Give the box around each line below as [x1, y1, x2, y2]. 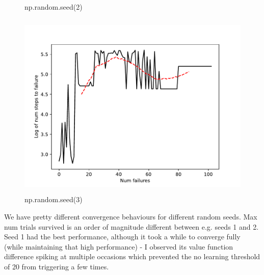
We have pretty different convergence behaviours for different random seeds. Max [4, 211, 257, 222]
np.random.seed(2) [24, 2, 83, 12]
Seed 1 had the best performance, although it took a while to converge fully [4, 231, 241, 242]
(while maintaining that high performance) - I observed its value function [4, 241, 233, 252]
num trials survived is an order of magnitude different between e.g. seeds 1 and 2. [4, 221, 259, 232]
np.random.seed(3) [24, 194, 83, 205]
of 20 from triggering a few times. [4, 261, 109, 271]
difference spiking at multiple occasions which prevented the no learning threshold [4, 251, 260, 262]
